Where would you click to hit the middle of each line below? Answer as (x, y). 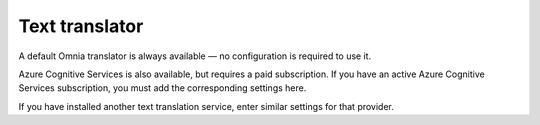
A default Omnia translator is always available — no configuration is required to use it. (195, 56)
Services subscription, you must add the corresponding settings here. (162, 88)
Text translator (81, 26)
